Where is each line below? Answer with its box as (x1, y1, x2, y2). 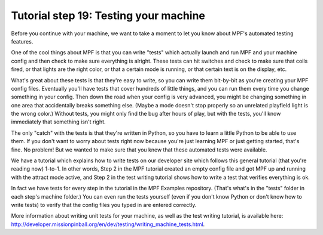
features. (11, 38, 33, 45)
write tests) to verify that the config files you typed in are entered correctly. (11, 201, 197, 208)
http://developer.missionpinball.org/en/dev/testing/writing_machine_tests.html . (11, 221, 205, 228)
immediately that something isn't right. (11, 118, 106, 125)
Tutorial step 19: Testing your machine (11, 9, 206, 22)
